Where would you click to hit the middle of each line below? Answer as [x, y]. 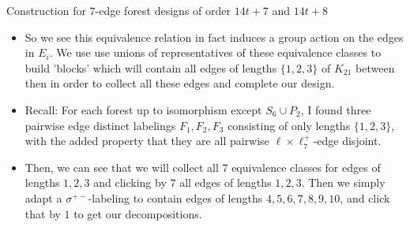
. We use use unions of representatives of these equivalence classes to [215, 52]
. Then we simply [343, 182]
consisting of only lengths [289, 125]
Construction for [46, 10]
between [375, 67]
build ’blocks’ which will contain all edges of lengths [151, 67]
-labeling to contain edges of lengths [175, 197]
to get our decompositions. [138, 213]
